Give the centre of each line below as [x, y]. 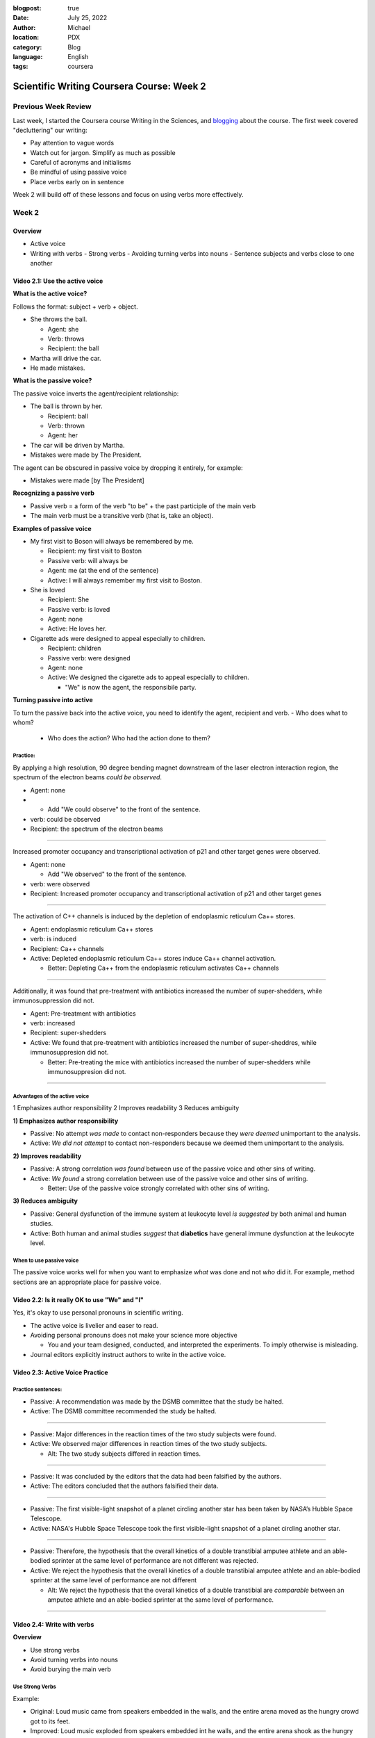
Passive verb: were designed [89, 658]
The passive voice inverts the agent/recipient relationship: [96, 393]
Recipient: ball [68, 416]
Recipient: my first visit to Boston [95, 551]
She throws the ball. [59, 319]
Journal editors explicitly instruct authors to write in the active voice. [128, 1354]
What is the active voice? [50, 294]
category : [27, 47]
